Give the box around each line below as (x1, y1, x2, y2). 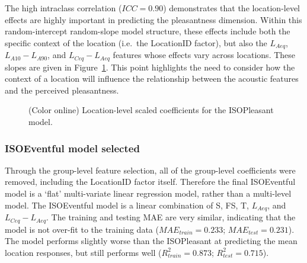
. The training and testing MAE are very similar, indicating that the (46, 211, 296, 223)
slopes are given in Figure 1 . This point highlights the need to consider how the (5, 60, 295, 73)
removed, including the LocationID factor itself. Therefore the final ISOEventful (5, 175, 296, 188)
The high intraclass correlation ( (5, 2, 122, 14)
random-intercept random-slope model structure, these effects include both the (5, 25, 290, 37)
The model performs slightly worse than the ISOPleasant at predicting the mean (5, 235, 298, 247)
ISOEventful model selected (5, 140, 140, 155)
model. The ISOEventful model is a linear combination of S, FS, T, (5, 198, 249, 211)
